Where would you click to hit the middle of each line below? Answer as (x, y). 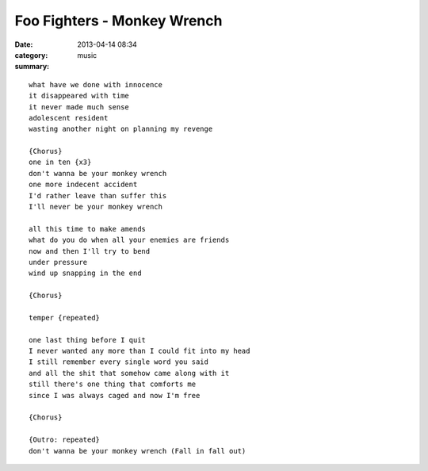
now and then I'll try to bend (90, 251)
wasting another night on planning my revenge (121, 129)
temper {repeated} (65, 318)
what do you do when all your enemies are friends (129, 240)
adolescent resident (69, 118)
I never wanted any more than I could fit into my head (139, 351)
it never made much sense (79, 107)
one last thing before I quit (88, 340)
